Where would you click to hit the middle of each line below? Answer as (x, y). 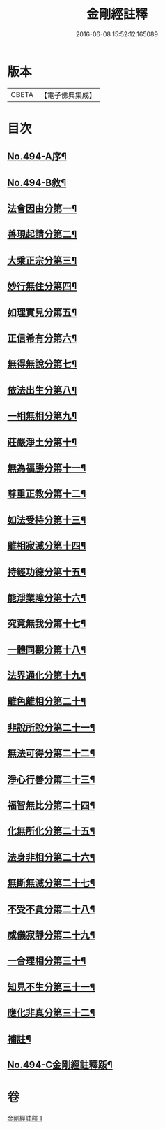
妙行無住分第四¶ (42, 286)
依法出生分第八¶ (42, 390)
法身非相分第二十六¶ (51, 857)
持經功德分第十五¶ (47, 571)
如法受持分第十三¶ (47, 520)
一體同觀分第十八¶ (47, 650)
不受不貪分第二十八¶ (51, 909)
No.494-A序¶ (37, 157)
